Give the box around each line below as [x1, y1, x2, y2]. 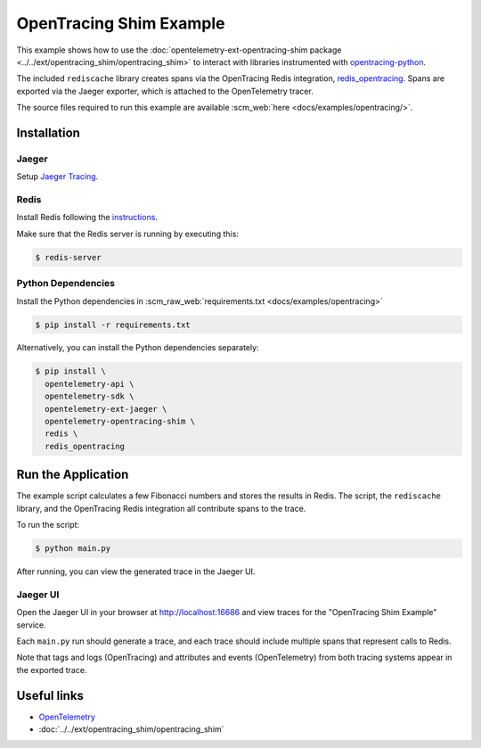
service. [16, 620, 46, 630]
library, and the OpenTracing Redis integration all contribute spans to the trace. [16, 503, 306, 514]
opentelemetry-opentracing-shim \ [45, 416, 196, 427]
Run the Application [16, 467, 129, 482]
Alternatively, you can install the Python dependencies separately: [16, 342, 259, 353]
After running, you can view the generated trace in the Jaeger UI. [16, 566, 256, 577]
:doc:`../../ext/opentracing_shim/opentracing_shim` [38, 724, 224, 735]
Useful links [16, 687, 85, 703]
